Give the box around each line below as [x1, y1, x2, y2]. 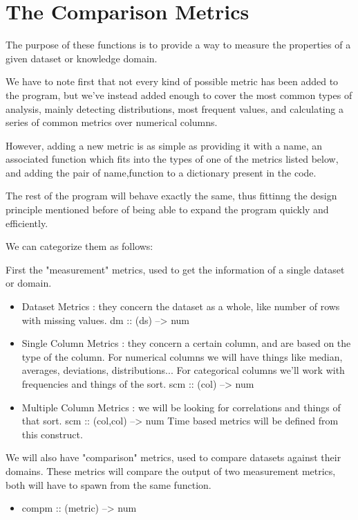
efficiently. [6, 215, 48, 230]
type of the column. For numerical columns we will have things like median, [21, 349, 343, 364]
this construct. [21, 427, 83, 441]
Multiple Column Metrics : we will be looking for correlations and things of [21, 400, 341, 414]
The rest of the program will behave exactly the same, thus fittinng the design [6, 188, 337, 203]
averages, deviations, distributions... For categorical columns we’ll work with [21, 363, 345, 377]
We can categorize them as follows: [6, 239, 153, 253]
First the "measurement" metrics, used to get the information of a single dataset [6, 262, 345, 276]
